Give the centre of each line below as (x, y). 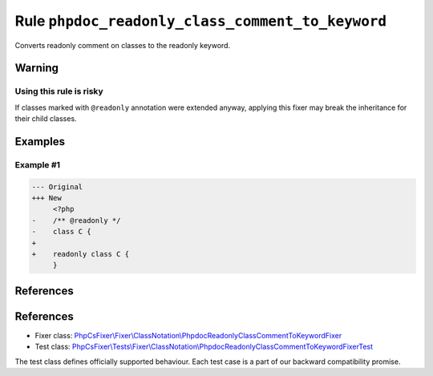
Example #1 (37, 164)
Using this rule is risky (59, 91)
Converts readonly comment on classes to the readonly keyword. (123, 45)
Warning (37, 68)
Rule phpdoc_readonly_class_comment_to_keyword (201, 21)
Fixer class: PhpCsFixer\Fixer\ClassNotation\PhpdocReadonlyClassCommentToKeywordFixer (188, 335)
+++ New (47, 198)
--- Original (57, 187)
